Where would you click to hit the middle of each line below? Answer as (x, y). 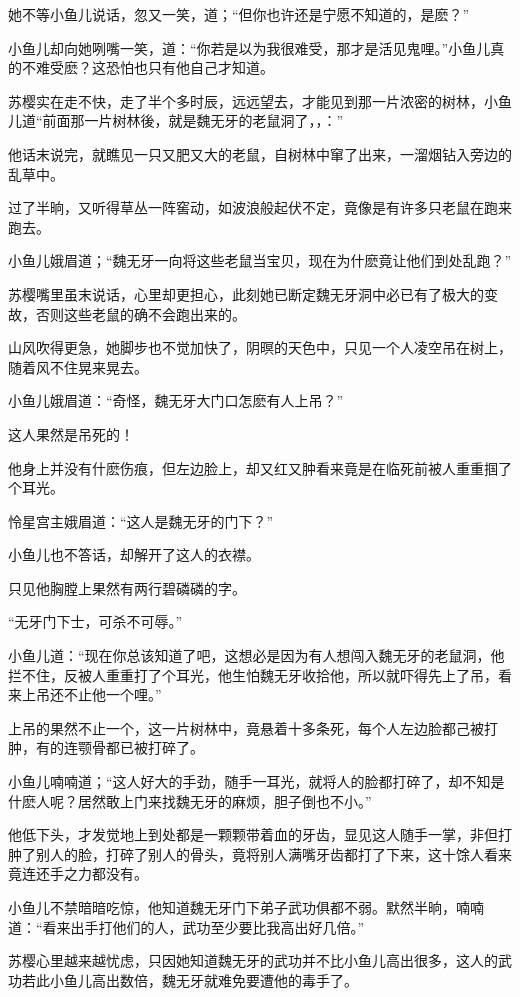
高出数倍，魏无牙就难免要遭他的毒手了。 (224, 979)
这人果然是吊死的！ (71, 433)
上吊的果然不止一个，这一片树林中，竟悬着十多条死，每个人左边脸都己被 (246, 727)
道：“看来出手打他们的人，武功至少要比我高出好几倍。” (186, 926)
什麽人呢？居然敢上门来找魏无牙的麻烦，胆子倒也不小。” (190, 800)
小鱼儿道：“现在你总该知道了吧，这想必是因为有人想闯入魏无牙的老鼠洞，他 (256, 655)
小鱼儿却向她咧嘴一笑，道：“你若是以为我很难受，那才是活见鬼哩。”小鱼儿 (249, 47)
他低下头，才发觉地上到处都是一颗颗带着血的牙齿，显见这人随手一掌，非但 (253, 834)
